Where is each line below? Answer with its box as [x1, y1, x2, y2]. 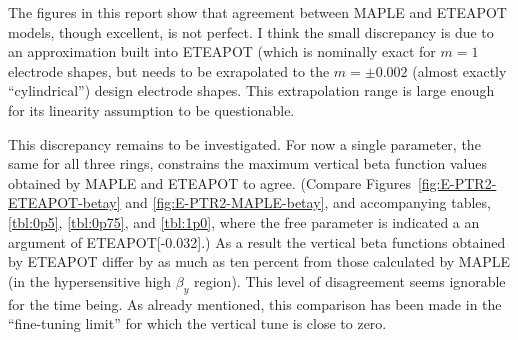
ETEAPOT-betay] [8, 192, 121, 213]
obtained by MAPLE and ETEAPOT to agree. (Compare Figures [8, 172, 411, 193]
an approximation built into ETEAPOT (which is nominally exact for [8, 41, 436, 62]
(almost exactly [412, 60, 507, 81]
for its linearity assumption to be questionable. [8, 99, 295, 120]
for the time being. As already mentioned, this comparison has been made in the [8, 293, 502, 314]
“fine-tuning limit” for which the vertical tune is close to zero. [8, 313, 387, 334]
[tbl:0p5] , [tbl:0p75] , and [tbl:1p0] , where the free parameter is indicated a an [8, 211, 480, 232]
